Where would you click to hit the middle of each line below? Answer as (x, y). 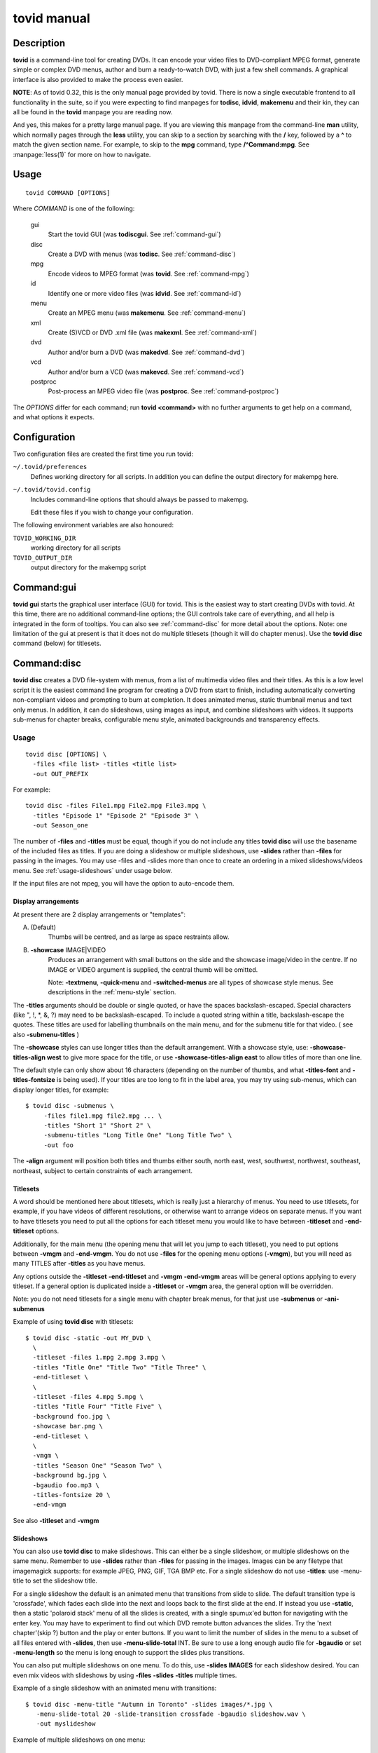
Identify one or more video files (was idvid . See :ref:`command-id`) (145, 293)
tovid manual (51, 18)
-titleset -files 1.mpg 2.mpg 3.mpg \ (99, 1358)
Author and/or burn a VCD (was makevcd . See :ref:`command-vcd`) (146, 372)
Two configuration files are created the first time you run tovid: (103, 454)
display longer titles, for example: (61, 1090)
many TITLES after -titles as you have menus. (79, 1264)
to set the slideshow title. (62, 1581)
